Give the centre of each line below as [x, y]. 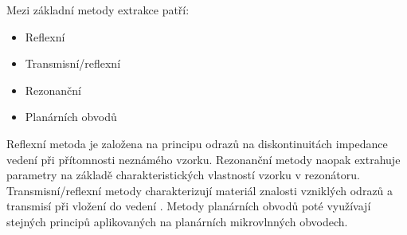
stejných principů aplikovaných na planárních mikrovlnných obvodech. [177, 221]
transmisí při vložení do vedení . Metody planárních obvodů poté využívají [189, 206]
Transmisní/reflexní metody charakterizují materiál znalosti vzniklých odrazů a [200, 190]
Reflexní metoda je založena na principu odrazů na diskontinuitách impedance [197, 143]
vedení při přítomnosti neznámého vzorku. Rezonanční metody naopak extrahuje [203, 159]
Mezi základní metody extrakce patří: [98, 10]
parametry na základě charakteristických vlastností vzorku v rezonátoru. [183, 175]
